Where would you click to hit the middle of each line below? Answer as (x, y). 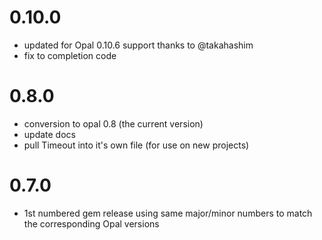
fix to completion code (70, 55)
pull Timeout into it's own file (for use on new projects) (136, 145)
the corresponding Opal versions (91, 223)
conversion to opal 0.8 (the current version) (113, 123)
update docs (49, 134)
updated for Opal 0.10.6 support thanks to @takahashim (138, 45)
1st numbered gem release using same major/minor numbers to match (168, 213)
